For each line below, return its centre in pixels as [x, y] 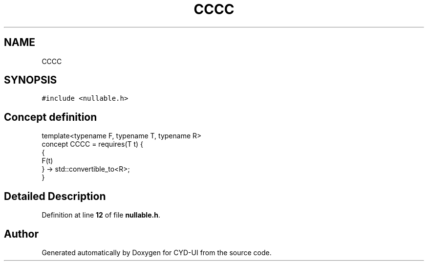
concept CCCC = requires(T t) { [93, 144]
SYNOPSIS [31, 80]
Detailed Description [55, 196]
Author [21, 234]
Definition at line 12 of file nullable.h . [101, 215]
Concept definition [51, 117]
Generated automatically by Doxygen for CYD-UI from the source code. [157, 252]
